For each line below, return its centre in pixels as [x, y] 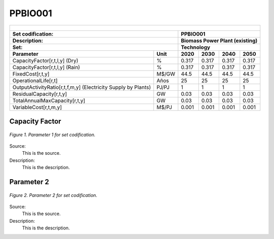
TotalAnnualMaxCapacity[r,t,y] [49, 100]
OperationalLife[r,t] [35, 80]
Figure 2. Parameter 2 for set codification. [53, 195]
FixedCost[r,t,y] [31, 74]
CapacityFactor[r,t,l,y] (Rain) [46, 67]
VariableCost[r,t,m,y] [37, 107]
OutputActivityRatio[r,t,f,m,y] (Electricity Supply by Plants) [82, 87]
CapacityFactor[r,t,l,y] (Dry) [45, 60]
